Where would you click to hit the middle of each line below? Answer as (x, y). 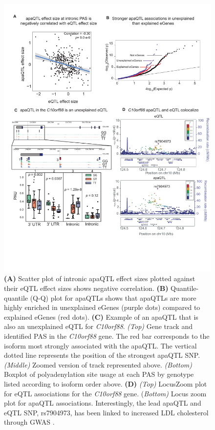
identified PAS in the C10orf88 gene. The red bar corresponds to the (107, 336)
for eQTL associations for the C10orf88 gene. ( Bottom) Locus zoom (105, 393)
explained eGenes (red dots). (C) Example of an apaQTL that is (101, 317)
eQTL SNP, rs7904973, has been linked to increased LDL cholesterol (106, 412)
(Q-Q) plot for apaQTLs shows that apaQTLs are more (113, 297)
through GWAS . (29, 422)
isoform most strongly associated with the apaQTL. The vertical (100, 345)
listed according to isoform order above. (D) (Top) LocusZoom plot (106, 384)
